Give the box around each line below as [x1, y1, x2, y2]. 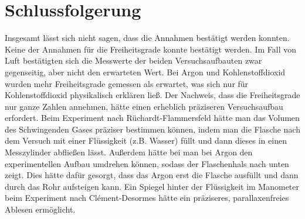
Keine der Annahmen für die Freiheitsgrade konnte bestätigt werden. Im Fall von [5, 43, 296, 55]
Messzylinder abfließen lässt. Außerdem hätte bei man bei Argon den [5, 146, 253, 158]
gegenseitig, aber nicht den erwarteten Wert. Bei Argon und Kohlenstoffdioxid [5, 65, 286, 78]
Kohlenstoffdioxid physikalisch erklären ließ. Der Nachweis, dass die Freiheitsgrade [5, 89, 300, 101]
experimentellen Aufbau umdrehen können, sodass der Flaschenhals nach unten [5, 157, 289, 169]
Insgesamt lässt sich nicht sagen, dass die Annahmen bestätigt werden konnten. [5, 32, 290, 44]
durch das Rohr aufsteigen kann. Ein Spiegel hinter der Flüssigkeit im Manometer [5, 180, 300, 192]
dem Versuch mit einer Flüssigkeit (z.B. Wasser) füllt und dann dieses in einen [5, 134, 287, 147]
